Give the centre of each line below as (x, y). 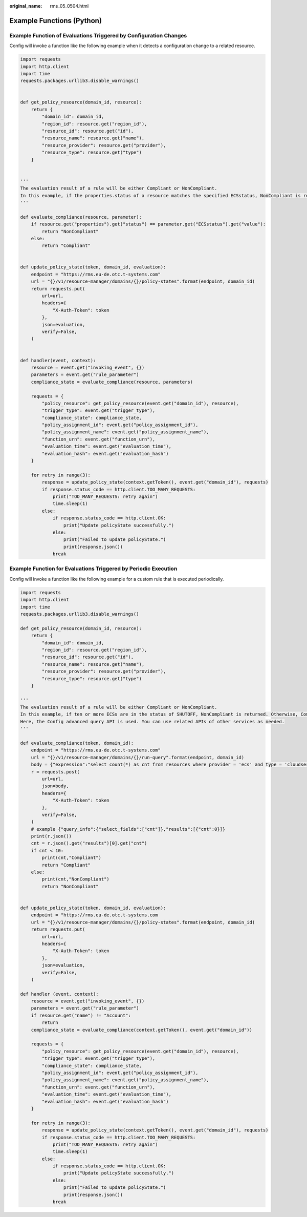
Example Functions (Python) (56, 20)
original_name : (26, 6)
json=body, (55, 786)
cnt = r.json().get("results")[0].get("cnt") (89, 843)
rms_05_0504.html (69, 6)
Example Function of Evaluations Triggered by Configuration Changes (98, 35)
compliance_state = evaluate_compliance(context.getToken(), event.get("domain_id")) (142, 1030)
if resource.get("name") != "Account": (81, 1015)
